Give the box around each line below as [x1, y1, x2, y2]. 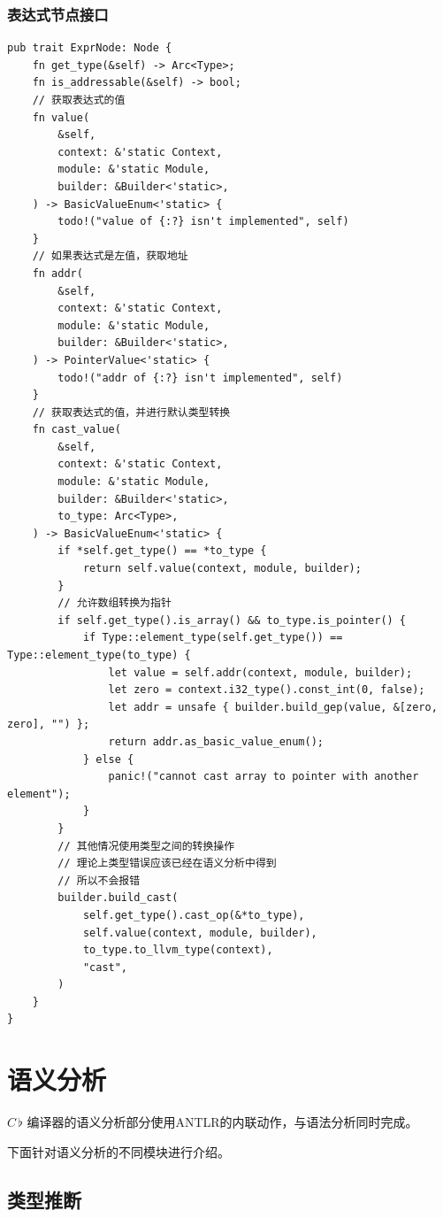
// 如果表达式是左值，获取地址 [32, 250, 188, 263]
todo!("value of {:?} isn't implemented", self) [57, 215, 349, 228]
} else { [82, 752, 134, 766]
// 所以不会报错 [57, 874, 141, 887]
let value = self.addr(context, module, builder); [108, 666, 413, 679]
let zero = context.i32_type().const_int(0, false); [108, 683, 425, 697]
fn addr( [32, 266, 83, 280]
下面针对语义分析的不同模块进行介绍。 [7, 1142, 230, 1160]
